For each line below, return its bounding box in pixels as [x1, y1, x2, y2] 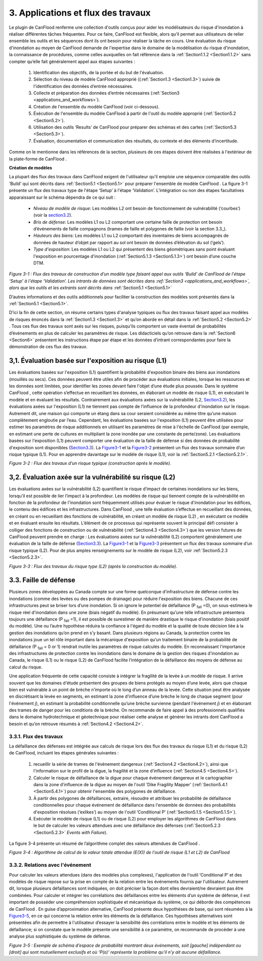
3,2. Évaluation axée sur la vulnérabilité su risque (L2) [9, 473, 175, 481]
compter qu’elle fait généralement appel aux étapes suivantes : [9, 59, 135, 64]
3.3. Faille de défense [9, 576, 75, 585]
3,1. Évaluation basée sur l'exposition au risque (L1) [9, 356, 167, 365]
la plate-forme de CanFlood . [9, 156, 67, 162]
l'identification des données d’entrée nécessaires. [33, 83, 133, 89]
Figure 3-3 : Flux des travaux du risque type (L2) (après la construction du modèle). [9, 563, 178, 569]
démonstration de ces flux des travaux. [9, 344, 88, 350]
